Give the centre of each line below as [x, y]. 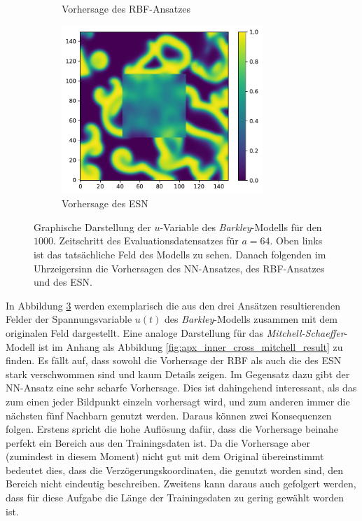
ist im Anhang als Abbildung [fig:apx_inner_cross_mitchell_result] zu [190, 346]
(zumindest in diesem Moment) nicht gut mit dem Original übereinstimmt [165, 456]
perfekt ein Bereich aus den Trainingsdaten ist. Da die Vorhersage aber [158, 442]
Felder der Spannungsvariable [69, 319]
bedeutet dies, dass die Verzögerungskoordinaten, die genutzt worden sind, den [175, 470]
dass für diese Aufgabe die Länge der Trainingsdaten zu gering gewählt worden [175, 498]
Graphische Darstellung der [92, 227]
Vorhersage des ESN [105, 203]
